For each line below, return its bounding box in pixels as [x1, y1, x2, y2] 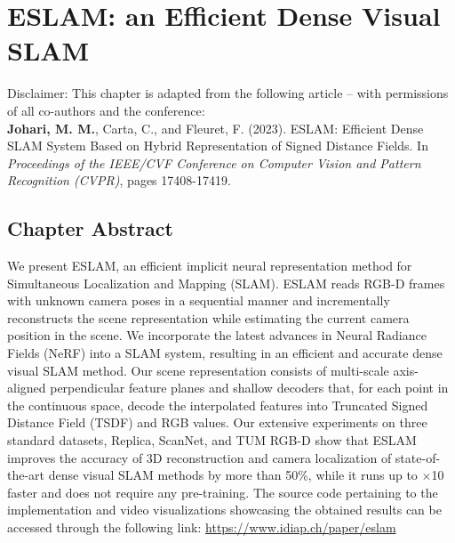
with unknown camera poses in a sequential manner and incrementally [7, 291, 390, 310]
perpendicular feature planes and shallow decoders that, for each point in [50, 378, 449, 397]
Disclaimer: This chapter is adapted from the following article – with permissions [7, 84, 449, 102]
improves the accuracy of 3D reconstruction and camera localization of [7, 448, 392, 466]
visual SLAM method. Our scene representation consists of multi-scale [7, 361, 389, 379]
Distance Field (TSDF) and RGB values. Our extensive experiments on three [7, 413, 427, 432]
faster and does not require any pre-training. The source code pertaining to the [7, 482, 438, 501]
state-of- [395, 448, 441, 466]
